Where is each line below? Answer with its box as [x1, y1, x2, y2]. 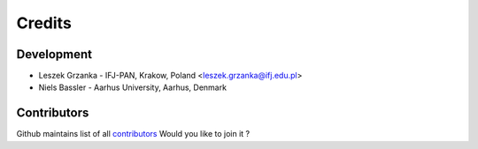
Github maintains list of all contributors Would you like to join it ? [16, 129, 251, 139]
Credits [16, 13, 73, 33]
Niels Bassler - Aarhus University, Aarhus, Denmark [38, 82, 227, 93]
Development [16, 47, 93, 62]
